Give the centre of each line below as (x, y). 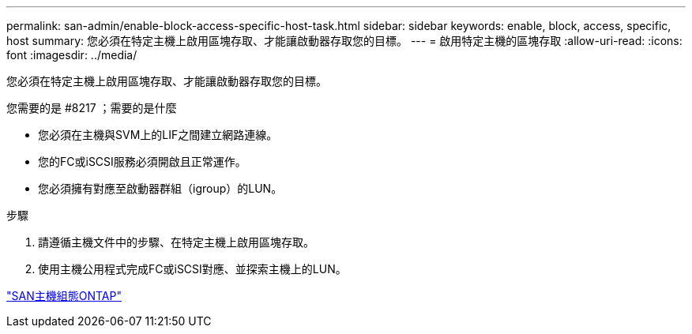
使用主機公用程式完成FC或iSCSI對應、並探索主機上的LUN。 (192, 269)
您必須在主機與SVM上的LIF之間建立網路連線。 (158, 135)
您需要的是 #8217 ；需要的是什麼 (92, 108)
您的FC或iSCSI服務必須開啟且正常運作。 (142, 161)
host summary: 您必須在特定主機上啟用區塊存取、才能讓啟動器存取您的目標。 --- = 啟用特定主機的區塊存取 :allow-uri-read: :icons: (344, 41)
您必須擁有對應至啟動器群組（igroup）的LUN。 (160, 188)
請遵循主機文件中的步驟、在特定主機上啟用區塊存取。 (176, 242)
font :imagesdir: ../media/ (72, 55)
